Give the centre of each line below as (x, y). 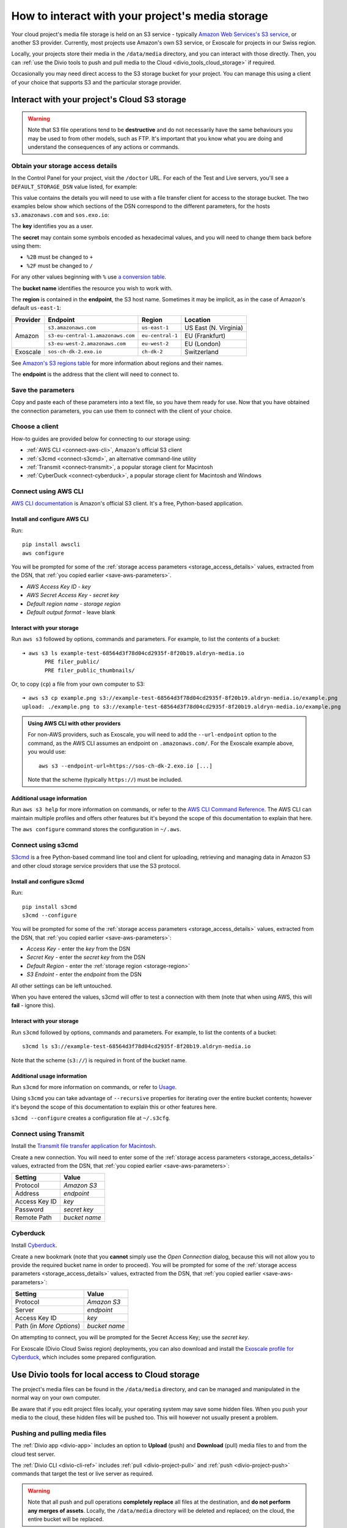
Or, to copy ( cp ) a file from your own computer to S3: (78, 684)
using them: (26, 246)
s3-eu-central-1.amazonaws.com (91, 336)
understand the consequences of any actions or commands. (104, 147)
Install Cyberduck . (34, 1245)
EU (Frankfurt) (205, 336)
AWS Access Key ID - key (59, 586)
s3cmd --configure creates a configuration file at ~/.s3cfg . (91, 1118)
